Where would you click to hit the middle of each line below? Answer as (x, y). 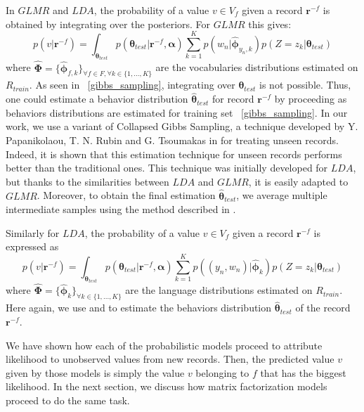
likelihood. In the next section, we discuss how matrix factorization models (167, 386)
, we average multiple (282, 195)
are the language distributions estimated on (219, 290)
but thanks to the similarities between (87, 181)
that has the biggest (303, 372)
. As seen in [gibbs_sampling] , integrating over (132, 85)
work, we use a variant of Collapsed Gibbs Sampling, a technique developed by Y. (182, 126)
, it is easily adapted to (298, 181)
